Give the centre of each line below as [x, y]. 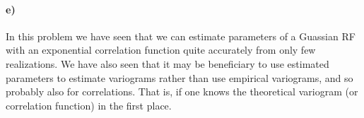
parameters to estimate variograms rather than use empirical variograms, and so [180, 77]
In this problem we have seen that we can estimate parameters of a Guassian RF [181, 36]
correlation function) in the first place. [89, 105]
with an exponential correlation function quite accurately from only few [161, 50]
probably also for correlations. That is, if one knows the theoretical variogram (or [182, 92]
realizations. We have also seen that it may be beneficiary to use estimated [168, 63]
